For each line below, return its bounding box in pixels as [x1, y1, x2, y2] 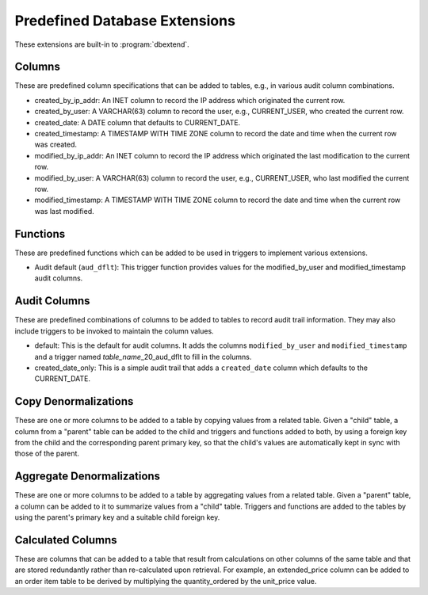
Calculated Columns [14, 533, 118, 547]
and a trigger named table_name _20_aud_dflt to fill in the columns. [34, 352, 252, 361]
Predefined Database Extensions [14, 12, 235, 29]
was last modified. [34, 206, 94, 215]
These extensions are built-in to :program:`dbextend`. [14, 40, 189, 49]
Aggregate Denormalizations [14, 470, 161, 483]
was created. [34, 139, 78, 150]
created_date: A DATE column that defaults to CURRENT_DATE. [34, 117, 241, 127]
